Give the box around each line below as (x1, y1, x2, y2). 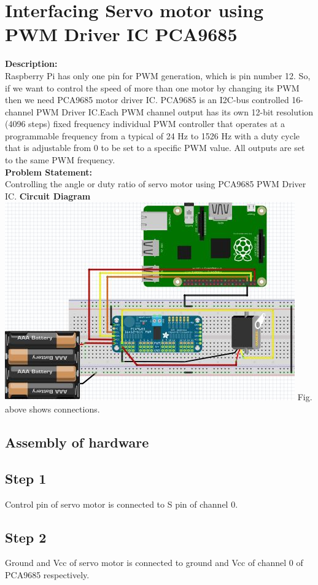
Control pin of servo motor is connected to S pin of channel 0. (5, 497, 238, 510)
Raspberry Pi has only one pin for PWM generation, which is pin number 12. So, (5, 69, 311, 82)
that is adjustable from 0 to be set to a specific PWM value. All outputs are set (5, 141, 305, 154)
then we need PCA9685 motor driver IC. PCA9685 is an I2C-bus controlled (5, 93, 289, 106)
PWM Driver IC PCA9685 (5, 21, 238, 47)
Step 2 (5, 527, 47, 546)
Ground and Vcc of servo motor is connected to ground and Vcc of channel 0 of (5, 556, 303, 569)
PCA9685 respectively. (5, 568, 90, 581)
